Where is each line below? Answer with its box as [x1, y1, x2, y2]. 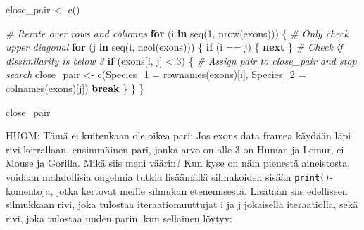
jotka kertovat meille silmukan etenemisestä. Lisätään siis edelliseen [56, 183, 348, 198]
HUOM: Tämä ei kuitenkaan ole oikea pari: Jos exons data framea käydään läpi [6, 128, 351, 143]
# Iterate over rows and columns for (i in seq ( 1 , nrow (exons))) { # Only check [6, 25, 349, 40]
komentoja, [6, 183, 54, 198]
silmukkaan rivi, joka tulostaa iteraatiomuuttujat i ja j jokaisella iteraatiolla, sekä [6, 197, 358, 212]
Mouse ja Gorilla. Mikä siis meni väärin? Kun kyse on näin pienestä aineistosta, [6, 155, 351, 170]
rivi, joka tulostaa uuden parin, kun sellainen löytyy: [6, 210, 232, 225]
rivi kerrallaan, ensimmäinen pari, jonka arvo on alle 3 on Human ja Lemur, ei [6, 141, 344, 156]
